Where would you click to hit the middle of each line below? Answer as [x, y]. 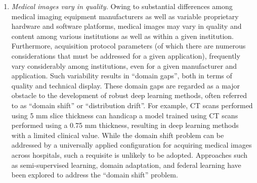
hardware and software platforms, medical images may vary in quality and [126, 26]
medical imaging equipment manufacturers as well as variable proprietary [125, 16]
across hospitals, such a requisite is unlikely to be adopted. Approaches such [130, 154]
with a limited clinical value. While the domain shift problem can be [118, 135]
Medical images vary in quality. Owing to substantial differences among [122, 6]
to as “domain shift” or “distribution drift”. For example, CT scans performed [132, 105]
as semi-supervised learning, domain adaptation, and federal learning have [126, 165]
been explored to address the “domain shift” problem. [95, 175]
